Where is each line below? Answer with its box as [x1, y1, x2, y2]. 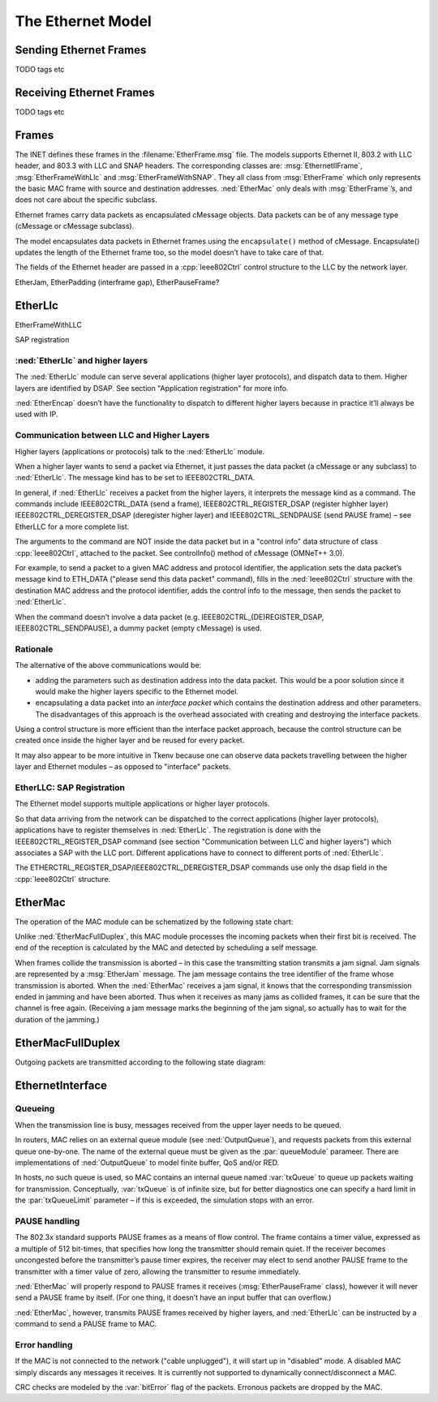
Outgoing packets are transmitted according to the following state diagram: [15, 1057, 266, 1067]
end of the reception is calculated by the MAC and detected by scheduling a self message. [15, 943, 318, 953]
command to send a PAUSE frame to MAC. [15, 1319, 157, 1329]
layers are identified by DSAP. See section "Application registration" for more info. [15, 383, 289, 393]
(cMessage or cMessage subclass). [15, 221, 135, 231]
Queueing [15, 1103, 55, 1115]
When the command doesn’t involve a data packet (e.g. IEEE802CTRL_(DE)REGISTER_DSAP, [15, 612, 324, 621]
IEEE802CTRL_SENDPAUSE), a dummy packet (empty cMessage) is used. [15, 623, 263, 633]
